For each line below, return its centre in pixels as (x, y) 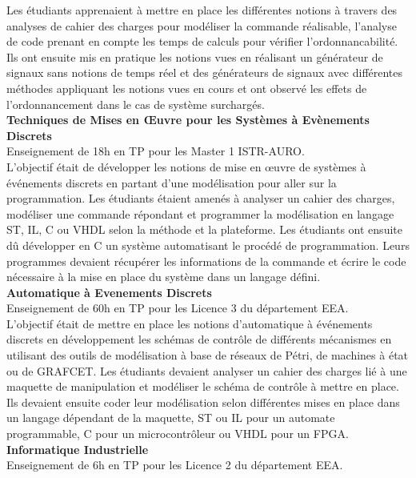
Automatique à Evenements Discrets (109, 292)
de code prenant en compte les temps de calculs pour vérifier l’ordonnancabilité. (202, 41)
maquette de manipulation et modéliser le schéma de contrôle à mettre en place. (203, 386)
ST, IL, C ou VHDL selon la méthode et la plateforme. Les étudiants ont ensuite (204, 229)
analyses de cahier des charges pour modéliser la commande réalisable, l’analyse (202, 25)
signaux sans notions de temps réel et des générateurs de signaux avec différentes (205, 72)
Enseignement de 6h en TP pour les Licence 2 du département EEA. (175, 465)
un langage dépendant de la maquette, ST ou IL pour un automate (171, 418)
